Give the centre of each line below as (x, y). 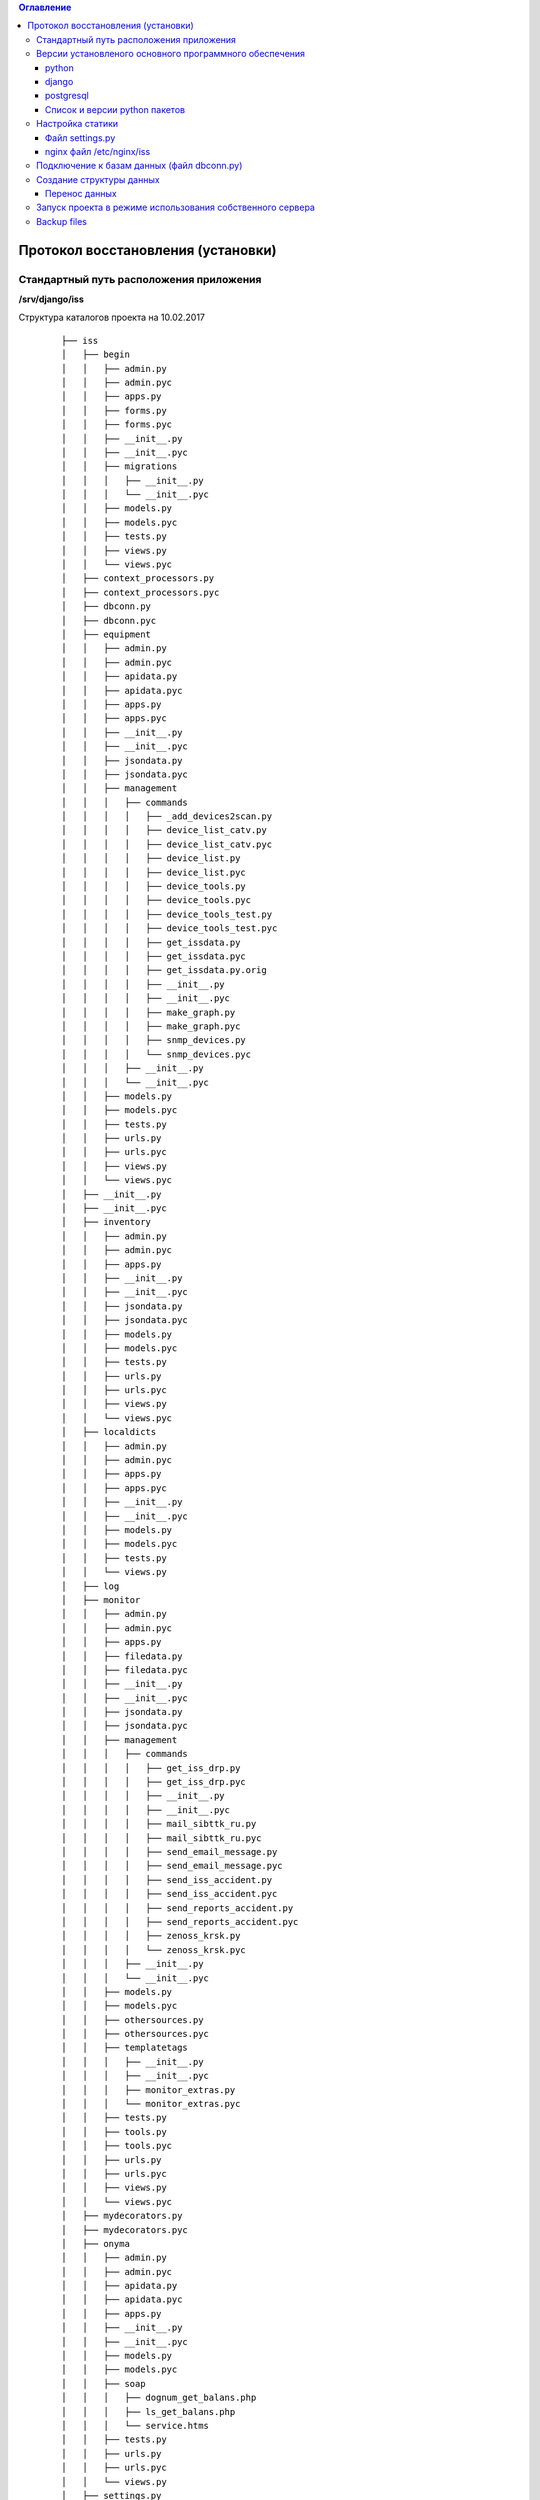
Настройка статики (77, 124)
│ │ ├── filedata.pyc (125, 1669)
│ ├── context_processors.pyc (140, 592)
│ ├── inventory (106, 1222)
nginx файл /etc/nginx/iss (98, 151)
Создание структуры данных (98, 179)
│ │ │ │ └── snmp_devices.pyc (156, 1054)
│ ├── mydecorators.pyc (125, 2229)
